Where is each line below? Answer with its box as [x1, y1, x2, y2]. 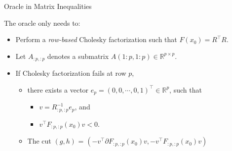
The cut [27, 136, 51, 146]
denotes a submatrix [47, 50, 109, 61]
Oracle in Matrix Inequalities [4, 1, 92, 11]
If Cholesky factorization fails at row [15, 68, 126, 78]
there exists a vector [27, 84, 89, 95]
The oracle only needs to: [4, 17, 80, 28]
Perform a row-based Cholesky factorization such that [15, 34, 177, 45]
